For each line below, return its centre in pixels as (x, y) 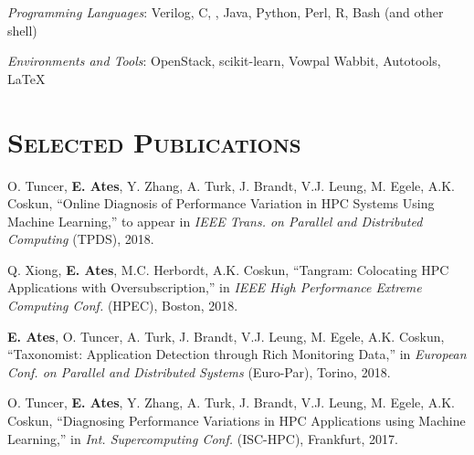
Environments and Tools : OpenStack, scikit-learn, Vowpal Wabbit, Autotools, (224, 61)
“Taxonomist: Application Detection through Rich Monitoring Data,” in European (237, 354)
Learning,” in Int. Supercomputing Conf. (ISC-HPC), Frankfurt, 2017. (203, 438)
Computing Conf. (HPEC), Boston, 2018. (123, 306)
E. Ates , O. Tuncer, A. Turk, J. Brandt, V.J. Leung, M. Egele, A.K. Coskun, (226, 336)
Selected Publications (154, 141)
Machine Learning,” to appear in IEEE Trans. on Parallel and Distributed (215, 221)
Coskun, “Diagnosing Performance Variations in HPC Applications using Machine (237, 421)
